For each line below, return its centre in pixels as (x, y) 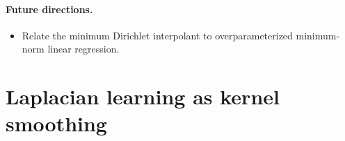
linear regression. (83, 49)
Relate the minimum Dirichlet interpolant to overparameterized (157, 35)
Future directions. (49, 9)
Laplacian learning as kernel (143, 96)
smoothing (56, 123)
